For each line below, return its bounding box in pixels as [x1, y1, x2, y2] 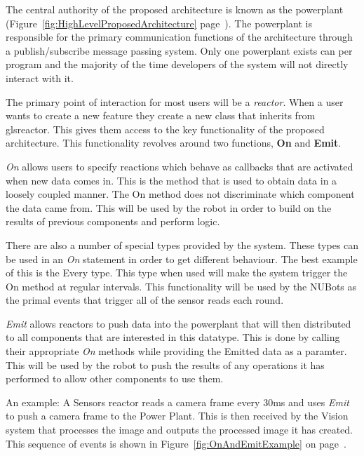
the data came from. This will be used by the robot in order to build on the [6, 200, 332, 215]
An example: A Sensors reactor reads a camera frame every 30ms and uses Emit [6, 394, 349, 409]
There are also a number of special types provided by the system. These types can [6, 237, 359, 252]
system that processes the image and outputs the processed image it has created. [6, 422, 353, 437]
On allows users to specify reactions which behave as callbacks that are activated [6, 159, 353, 173]
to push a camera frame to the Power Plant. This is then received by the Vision [6, 408, 349, 423]
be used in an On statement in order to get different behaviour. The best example [6, 251, 358, 266]
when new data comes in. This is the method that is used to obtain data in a [6, 173, 337, 187]
